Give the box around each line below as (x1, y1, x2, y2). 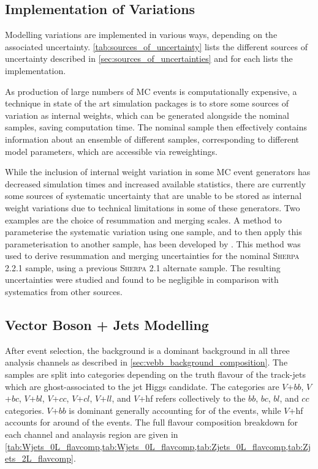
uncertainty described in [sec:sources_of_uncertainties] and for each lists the (5, 52, 293, 65)
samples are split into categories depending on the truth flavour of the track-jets (5, 368, 306, 381)
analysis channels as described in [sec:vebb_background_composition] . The (5, 356, 288, 369)
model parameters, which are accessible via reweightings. (5, 144, 218, 157)
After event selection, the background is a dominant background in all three (5, 343, 290, 356)
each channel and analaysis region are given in (5, 428, 178, 441)
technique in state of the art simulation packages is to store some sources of (5, 97, 289, 110)
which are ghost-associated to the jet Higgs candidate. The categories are (5, 380, 279, 392)
